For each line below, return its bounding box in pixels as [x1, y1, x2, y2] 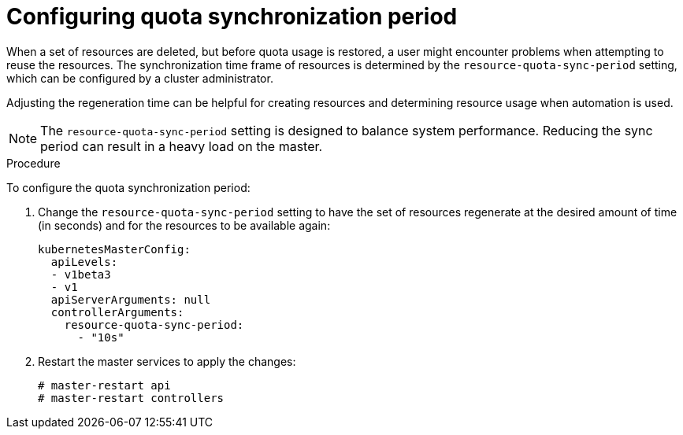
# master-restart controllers [38, 391, 225, 404]
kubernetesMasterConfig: [38, 242, 191, 256]
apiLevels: [50, 255, 118, 268]
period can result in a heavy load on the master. [40, 138, 323, 154]
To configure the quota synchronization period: [6, 180, 251, 194]
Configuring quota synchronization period [6, 3, 458, 30]
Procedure [6, 156, 61, 170]
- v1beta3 [50, 267, 111, 281]
